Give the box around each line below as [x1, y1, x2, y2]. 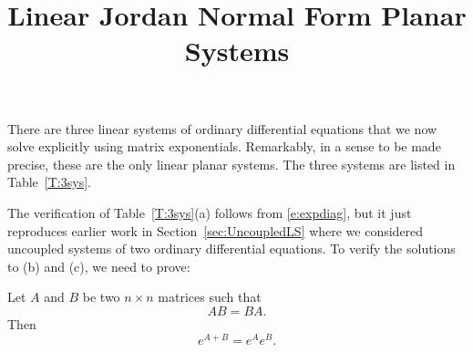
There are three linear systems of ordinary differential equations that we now [7, 119, 437, 138]
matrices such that [158, 287, 262, 306]
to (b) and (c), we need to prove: [7, 256, 190, 275]
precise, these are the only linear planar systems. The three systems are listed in [7, 154, 456, 173]
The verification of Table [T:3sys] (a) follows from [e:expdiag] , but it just [7, 202, 412, 222]
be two [82, 287, 120, 306]
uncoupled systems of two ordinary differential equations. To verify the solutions [7, 239, 456, 258]
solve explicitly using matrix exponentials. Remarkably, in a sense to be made [7, 137, 441, 156]
